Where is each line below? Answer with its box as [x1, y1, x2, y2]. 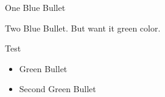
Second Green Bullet [19, 82, 96, 95]
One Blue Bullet [5, 1, 66, 13]
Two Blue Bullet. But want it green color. [5, 21, 161, 34]
